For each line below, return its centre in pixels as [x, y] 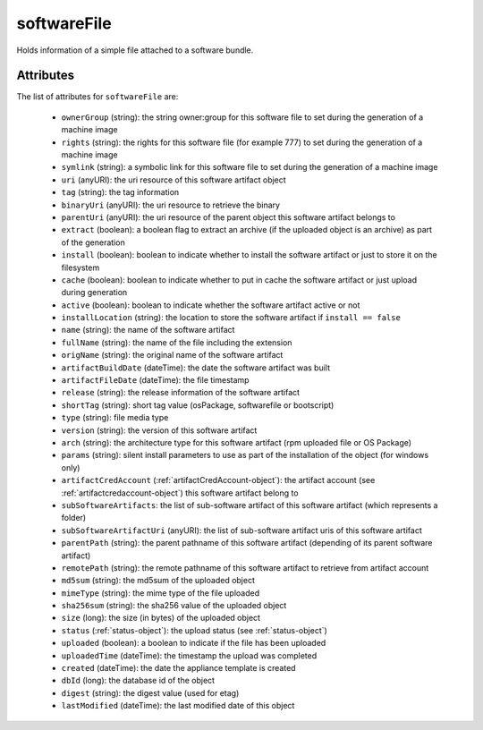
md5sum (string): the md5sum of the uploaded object [158, 581]
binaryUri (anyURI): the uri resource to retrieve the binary [171, 205]
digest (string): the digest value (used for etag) [150, 692]
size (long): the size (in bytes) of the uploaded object [161, 618]
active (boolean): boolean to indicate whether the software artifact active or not [211, 305]
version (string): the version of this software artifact [159, 430]
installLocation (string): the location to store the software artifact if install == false [231, 318]
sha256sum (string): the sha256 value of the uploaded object [174, 606]
